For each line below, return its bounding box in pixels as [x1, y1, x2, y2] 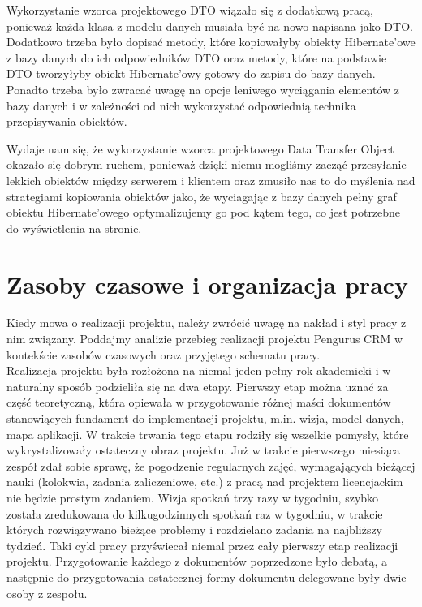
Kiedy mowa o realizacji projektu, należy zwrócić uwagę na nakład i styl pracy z [6, 314, 407, 331]
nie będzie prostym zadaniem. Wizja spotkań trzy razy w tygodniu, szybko [6, 489, 379, 506]
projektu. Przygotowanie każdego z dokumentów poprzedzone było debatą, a [6, 553, 387, 570]
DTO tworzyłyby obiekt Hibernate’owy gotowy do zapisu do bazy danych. [6, 65, 376, 82]
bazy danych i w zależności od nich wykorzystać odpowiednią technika [6, 97, 356, 114]
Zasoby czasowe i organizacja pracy [6, 267, 409, 300]
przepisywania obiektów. [6, 113, 127, 130]
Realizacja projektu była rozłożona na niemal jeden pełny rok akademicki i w [6, 362, 391, 379]
